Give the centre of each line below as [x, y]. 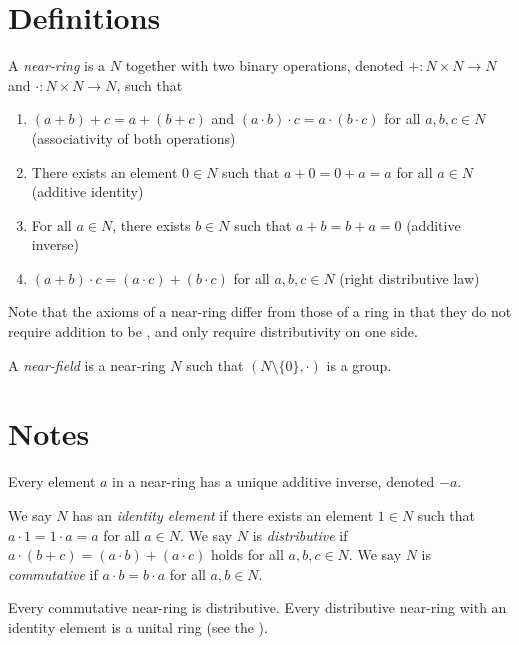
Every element [52, 481]
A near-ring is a [57, 65]
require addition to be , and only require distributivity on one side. [213, 331]
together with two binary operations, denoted [264, 65]
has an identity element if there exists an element [223, 514]
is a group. [359, 364]
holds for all [247, 554]
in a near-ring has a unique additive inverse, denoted [273, 481]
